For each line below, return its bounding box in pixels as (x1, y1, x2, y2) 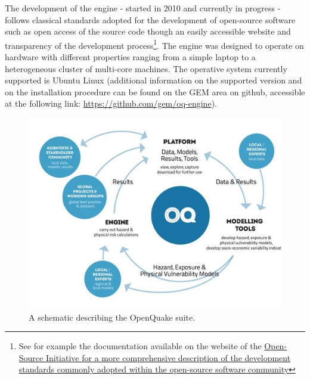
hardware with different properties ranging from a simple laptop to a (5, 51, 256, 63)
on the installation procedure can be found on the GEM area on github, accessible (5, 85, 305, 98)
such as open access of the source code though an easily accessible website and (5, 25, 291, 38)
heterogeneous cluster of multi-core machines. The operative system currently (5, 62, 287, 74)
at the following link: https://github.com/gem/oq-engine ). (5, 97, 217, 110)
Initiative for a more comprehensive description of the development (45, 351, 291, 364)
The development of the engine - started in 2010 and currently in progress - (5, 2, 281, 14)
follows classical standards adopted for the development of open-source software (5, 13, 296, 26)
